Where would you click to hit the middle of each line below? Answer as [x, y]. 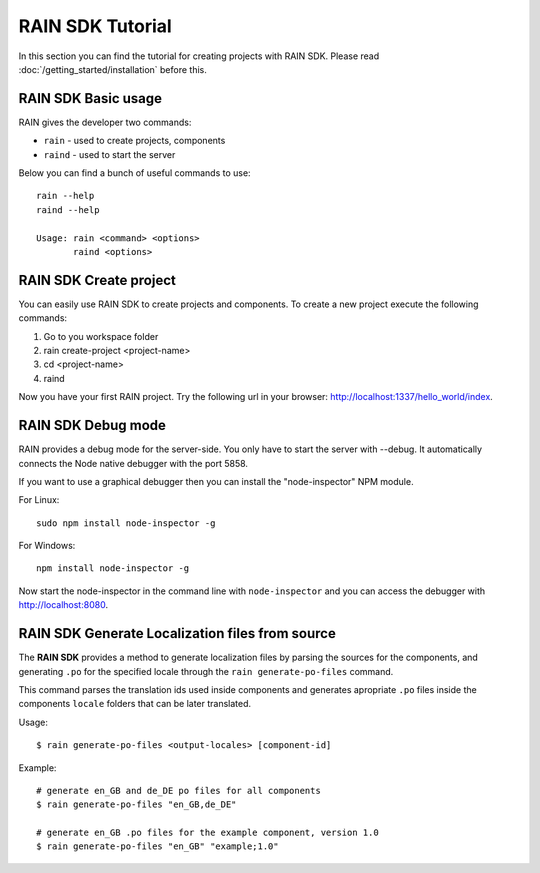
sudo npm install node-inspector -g [126, 523]
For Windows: [47, 546]
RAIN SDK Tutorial [95, 26]
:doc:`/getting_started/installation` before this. [112, 69]
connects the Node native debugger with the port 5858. [133, 463]
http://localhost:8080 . [63, 605]
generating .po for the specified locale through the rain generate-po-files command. [206, 671]
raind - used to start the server [109, 154]
